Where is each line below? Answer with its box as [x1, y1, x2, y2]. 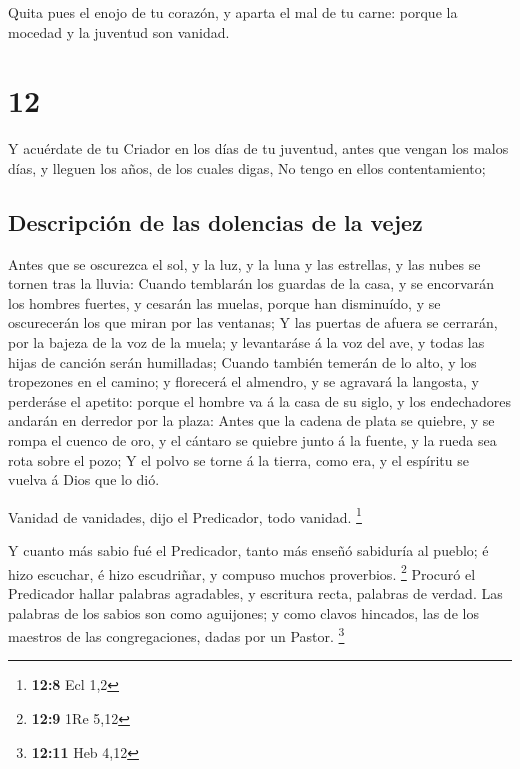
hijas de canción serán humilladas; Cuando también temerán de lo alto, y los [8, 351, 477, 372]
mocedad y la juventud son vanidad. [8, 21, 230, 42]
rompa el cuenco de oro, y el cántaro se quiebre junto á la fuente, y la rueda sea [8, 430, 497, 451]
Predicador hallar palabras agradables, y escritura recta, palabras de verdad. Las [8, 582, 503, 603]
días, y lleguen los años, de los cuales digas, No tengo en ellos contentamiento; [8, 157, 486, 178]
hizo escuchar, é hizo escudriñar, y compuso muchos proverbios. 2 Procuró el [8, 560, 476, 584]
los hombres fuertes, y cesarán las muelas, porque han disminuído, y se [8, 292, 441, 313]
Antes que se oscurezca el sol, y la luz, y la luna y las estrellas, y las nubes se [8, 253, 481, 274]
